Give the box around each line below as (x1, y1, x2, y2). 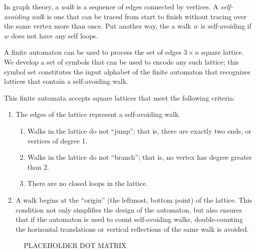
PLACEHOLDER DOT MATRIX (24, 240, 127, 251)
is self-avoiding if (201, 21, 252, 31)
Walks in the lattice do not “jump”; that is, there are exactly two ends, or (27, 125, 252, 136)
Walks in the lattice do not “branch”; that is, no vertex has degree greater (27, 152, 252, 162)
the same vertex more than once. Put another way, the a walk (4, 21, 191, 31)
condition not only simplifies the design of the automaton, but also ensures (15, 204, 242, 215)
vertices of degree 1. (27, 135, 87, 145)
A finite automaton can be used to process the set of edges (4, 47, 181, 57)
